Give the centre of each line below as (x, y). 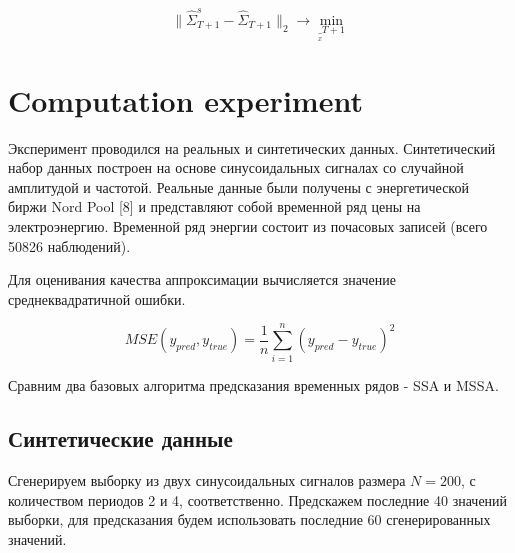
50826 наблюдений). (69, 245)
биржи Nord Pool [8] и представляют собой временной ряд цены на (214, 206)
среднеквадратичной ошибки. (97, 298)
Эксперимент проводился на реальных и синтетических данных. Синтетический (252, 147)
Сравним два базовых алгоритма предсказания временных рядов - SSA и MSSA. (253, 384)
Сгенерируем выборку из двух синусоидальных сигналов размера (207, 480)
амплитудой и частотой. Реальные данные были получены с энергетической (238, 186)
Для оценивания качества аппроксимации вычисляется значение (202, 279)
